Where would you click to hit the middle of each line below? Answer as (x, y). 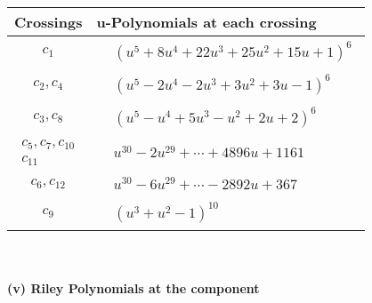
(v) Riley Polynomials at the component (133, 288)
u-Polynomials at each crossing (206, 22)
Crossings (49, 22)
